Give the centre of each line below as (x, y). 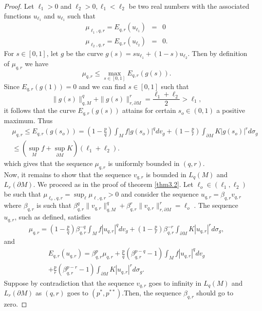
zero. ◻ (16, 303)
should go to (215, 292)
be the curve (84, 53)
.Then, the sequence (152, 292)
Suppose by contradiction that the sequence (69, 283)
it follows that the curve (40, 110)
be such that (23, 194)
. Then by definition (217, 53)
